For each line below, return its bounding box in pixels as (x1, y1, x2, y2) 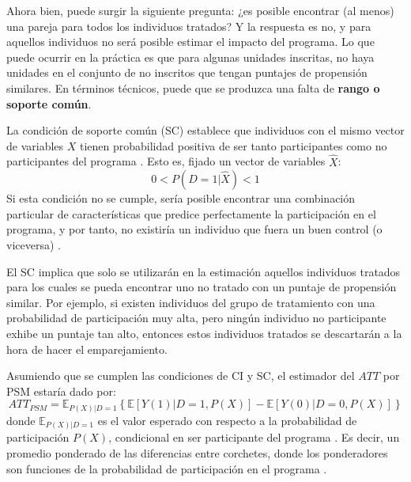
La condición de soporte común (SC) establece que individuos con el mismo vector (6, 122, 405, 139)
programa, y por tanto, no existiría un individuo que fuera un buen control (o (6, 221, 383, 237)
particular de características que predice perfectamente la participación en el (6, 205, 376, 222)
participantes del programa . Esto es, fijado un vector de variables (6, 153, 326, 169)
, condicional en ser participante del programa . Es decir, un (108, 429, 400, 446)
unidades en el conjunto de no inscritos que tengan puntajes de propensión (6, 64, 368, 81)
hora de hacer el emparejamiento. (6, 340, 168, 357)
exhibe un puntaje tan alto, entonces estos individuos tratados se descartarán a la (6, 324, 402, 341)
